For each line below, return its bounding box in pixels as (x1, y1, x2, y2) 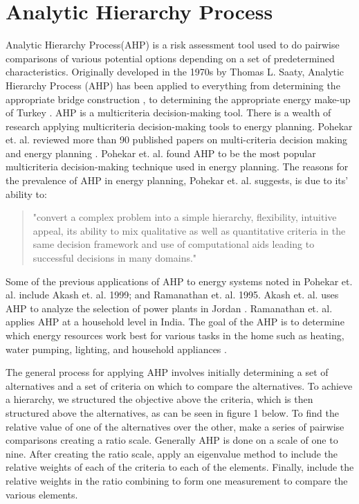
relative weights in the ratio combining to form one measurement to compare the (6, 473, 348, 487)
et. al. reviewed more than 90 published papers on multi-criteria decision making (6, 132, 347, 147)
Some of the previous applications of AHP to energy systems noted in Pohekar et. (6, 273, 353, 288)
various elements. (6, 487, 78, 501)
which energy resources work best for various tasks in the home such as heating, (6, 328, 344, 342)
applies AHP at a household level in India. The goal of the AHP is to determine (6, 314, 344, 329)
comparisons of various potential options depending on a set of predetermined (6, 51, 335, 65)
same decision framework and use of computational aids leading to (33, 237, 315, 251)
